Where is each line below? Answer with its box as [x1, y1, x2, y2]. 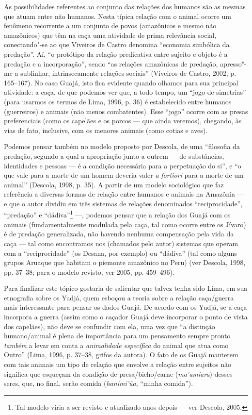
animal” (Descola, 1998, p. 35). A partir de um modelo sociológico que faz [4, 179, 224, 189]
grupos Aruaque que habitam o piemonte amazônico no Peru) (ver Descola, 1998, [4, 257, 246, 267]
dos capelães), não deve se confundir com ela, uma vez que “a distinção [4, 321, 215, 331]
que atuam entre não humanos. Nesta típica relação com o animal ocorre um [4, 11, 231, 21]
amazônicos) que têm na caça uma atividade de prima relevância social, [4, 30, 217, 40]
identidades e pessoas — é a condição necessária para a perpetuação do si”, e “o [4, 160, 241, 170]
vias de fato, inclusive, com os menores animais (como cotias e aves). [4, 125, 208, 135]
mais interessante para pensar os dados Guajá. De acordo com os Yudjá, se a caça [4, 302, 247, 312]
